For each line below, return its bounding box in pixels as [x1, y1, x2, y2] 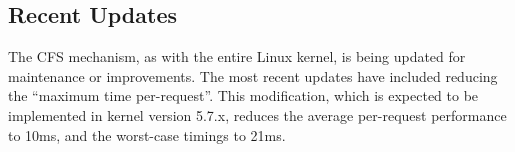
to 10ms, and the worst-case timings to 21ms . [8, 124, 286, 145]
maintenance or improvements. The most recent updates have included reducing [8, 65, 498, 86]
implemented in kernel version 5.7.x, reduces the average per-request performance [8, 104, 507, 125]
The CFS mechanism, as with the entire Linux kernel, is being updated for [8, 46, 466, 67]
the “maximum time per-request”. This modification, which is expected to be [8, 85, 479, 106]
